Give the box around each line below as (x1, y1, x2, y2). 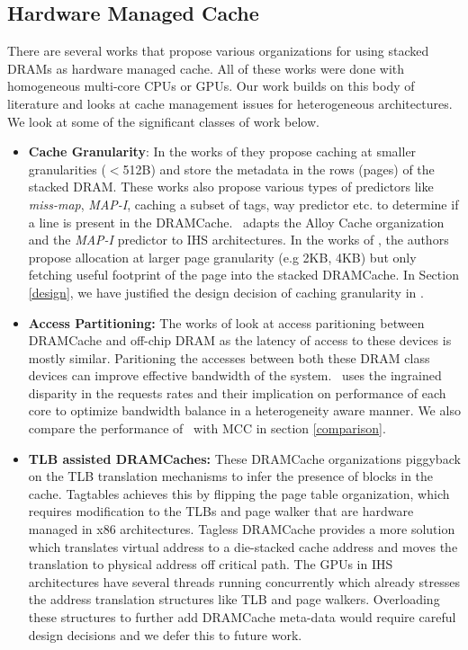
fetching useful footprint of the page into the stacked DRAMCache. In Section (28, 265, 459, 284)
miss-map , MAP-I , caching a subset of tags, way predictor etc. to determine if (28, 194, 459, 213)
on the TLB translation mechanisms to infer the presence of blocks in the (28, 467, 434, 485)
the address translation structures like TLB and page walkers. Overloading (28, 590, 440, 609)
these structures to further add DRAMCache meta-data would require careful (28, 608, 456, 627)
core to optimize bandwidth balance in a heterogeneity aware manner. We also (28, 401, 461, 420)
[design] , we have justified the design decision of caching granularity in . (28, 282, 424, 301)
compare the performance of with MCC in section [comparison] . (28, 419, 386, 438)
